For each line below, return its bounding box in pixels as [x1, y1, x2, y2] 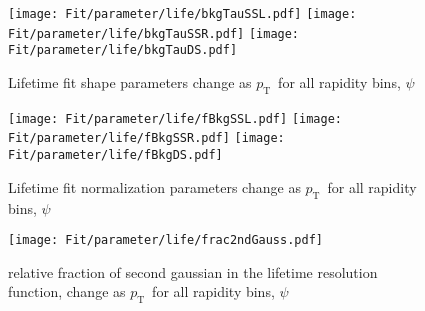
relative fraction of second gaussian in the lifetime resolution [8, 261, 378, 282]
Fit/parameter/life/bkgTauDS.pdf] [8, 43, 238, 58]
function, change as [8, 281, 126, 302]
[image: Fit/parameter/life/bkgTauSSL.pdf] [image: [8, 7, 357, 21]
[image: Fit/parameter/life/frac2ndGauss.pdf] [8, 233, 323, 248]
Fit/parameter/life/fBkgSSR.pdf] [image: [8, 131, 285, 146]
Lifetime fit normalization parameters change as [8, 176, 301, 197]
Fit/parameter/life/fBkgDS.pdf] [8, 148, 223, 163]
